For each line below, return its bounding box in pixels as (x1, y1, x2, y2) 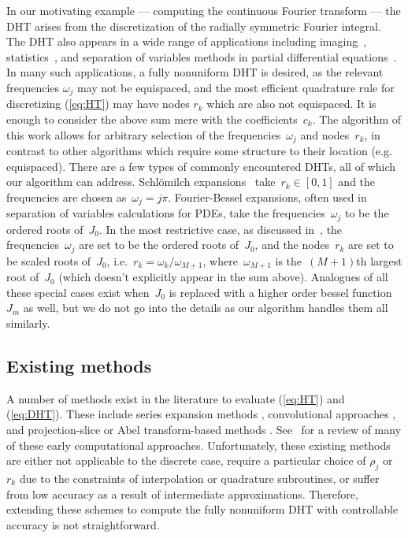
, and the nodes (254, 236, 330, 253)
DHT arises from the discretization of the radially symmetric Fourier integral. (6, 17, 381, 34)
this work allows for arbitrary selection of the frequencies (6, 126, 281, 143)
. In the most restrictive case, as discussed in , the (98, 221, 343, 237)
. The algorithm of (312, 111, 402, 128)
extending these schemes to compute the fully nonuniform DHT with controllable (6, 501, 399, 518)
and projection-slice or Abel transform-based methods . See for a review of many (6, 421, 402, 438)
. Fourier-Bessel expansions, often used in (168, 188, 367, 205)
